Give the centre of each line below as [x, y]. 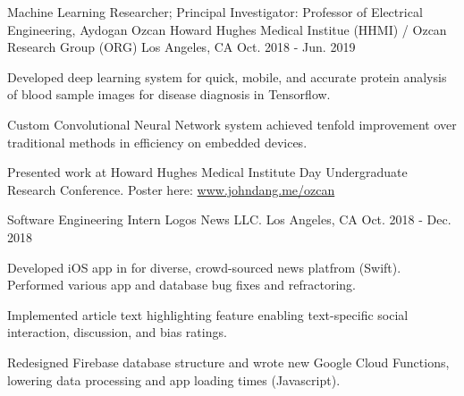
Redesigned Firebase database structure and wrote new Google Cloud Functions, [228, 362]
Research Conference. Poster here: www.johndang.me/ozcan [171, 189]
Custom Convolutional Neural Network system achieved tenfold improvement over [232, 124]
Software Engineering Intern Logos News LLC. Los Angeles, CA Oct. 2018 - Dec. [229, 219]
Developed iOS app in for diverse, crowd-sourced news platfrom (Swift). [204, 267]
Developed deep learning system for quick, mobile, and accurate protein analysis [227, 76]
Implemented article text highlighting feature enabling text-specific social [208, 314]
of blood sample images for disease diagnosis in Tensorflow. [169, 94]
